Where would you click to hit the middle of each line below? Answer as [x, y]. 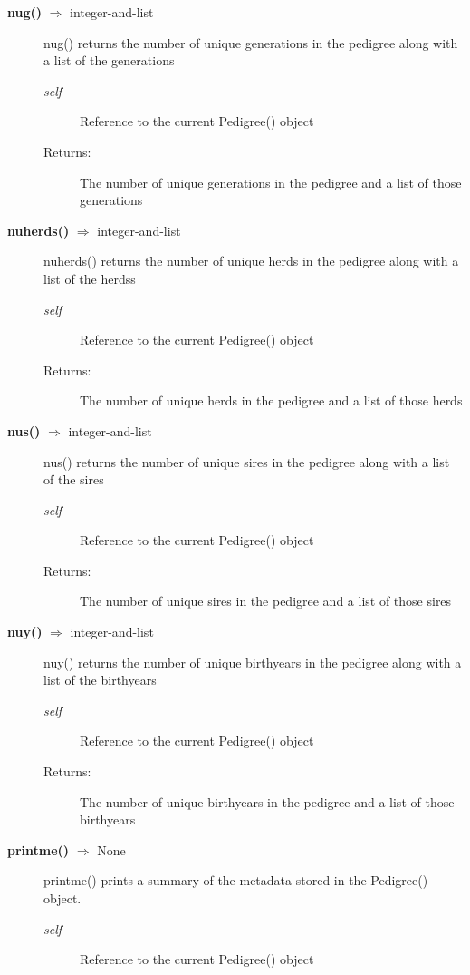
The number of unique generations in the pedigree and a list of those [271, 182]
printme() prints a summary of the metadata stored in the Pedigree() [236, 880]
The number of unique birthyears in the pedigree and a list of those [267, 801]
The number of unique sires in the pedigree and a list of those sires [266, 601]
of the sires [74, 479]
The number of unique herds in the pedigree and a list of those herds [271, 400]
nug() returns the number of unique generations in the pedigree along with [251, 42]
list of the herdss [90, 278]
